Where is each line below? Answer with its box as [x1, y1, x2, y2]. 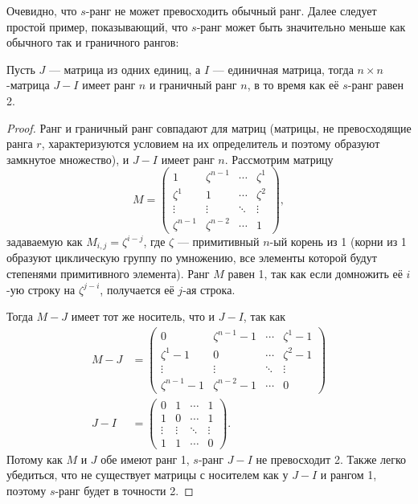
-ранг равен [347, 76, 404, 93]
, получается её [100, 281, 174, 297]
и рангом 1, [320, 466, 377, 483]
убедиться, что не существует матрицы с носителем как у [6, 466, 289, 483]
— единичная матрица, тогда [212, 60, 354, 77]
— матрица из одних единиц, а [48, 60, 201, 77]
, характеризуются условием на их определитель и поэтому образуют [41, 135, 380, 152]
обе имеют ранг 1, [100, 450, 190, 467]
